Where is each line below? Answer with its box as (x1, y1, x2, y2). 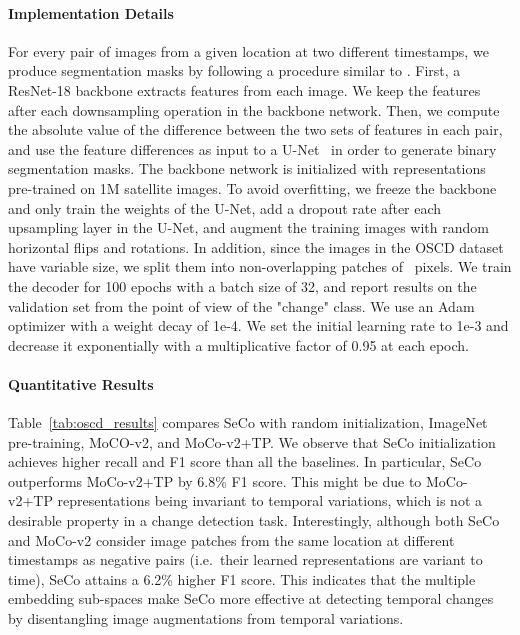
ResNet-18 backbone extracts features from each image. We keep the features (8, 79, 481, 100)
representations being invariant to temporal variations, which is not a (57, 490, 482, 511)
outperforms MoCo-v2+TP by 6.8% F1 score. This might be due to (8, 470, 422, 491)
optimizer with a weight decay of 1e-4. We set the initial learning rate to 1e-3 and (8, 315, 509, 336)
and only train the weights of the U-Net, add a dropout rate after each (8, 197, 442, 218)
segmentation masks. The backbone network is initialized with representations (8, 158, 486, 179)
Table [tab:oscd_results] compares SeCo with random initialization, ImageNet (8, 412, 488, 433)
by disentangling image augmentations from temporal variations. (8, 608, 404, 629)
